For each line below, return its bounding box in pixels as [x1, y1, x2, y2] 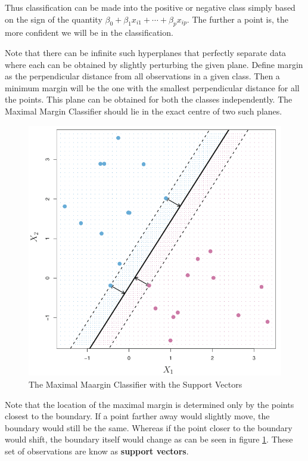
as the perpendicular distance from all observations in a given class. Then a [5, 70, 280, 82]
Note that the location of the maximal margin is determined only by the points [5, 398, 294, 410]
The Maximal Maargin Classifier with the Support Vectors [29, 378, 242, 391]
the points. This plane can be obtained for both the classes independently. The [5, 93, 293, 106]
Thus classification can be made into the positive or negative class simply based [5, 1, 295, 13]
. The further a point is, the [186, 13, 288, 25]
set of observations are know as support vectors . [5, 445, 189, 457]
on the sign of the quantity [5, 13, 102, 25]
